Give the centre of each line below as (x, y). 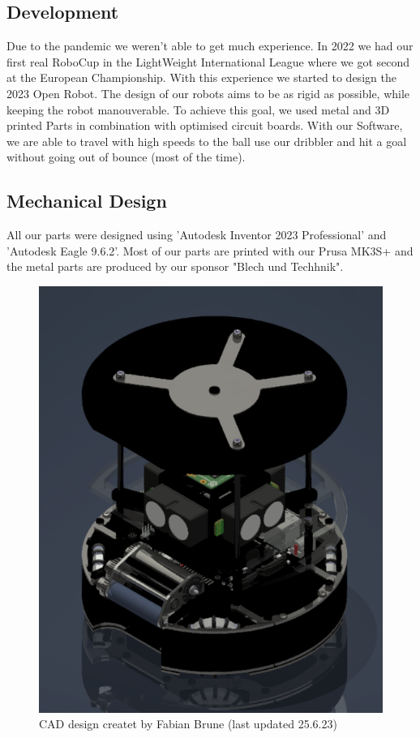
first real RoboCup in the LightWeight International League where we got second (208, 61)
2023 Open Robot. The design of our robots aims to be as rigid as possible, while (208, 93)
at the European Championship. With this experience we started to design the (201, 77)
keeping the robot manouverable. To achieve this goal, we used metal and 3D (198, 109)
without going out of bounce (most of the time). (126, 157)
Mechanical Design (87, 201)
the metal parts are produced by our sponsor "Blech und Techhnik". (175, 266)
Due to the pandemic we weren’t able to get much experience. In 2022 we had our (210, 46)
